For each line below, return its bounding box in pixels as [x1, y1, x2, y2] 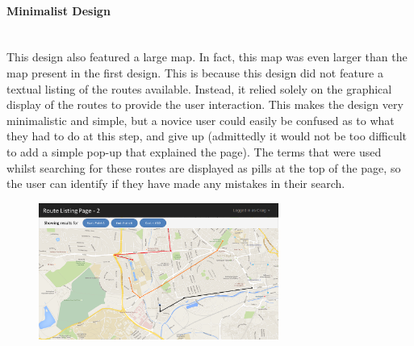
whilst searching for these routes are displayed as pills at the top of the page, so [6, 159, 401, 176]
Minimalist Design [6, 2, 111, 19]
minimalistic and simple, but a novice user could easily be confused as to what [6, 111, 395, 128]
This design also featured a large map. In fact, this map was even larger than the [6, 48, 408, 65]
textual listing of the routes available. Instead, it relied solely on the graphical [6, 80, 392, 97]
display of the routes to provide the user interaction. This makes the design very [6, 96, 404, 113]
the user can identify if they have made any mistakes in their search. [6, 175, 345, 192]
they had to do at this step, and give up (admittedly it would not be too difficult [6, 127, 408, 144]
